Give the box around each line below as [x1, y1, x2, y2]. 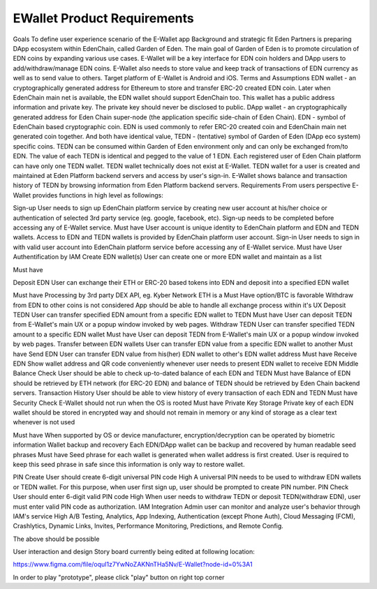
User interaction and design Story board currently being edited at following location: [13, 548, 255, 556]
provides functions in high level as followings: [32, 191, 163, 199]
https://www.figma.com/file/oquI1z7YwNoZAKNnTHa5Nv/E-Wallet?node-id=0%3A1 [13, 560, 253, 569]
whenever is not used [13, 418, 75, 426]
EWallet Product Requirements [13, 10, 195, 26]
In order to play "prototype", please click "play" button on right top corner [13, 573, 225, 581]
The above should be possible [13, 535, 100, 543]
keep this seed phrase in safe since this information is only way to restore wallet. [13, 460, 245, 468]
